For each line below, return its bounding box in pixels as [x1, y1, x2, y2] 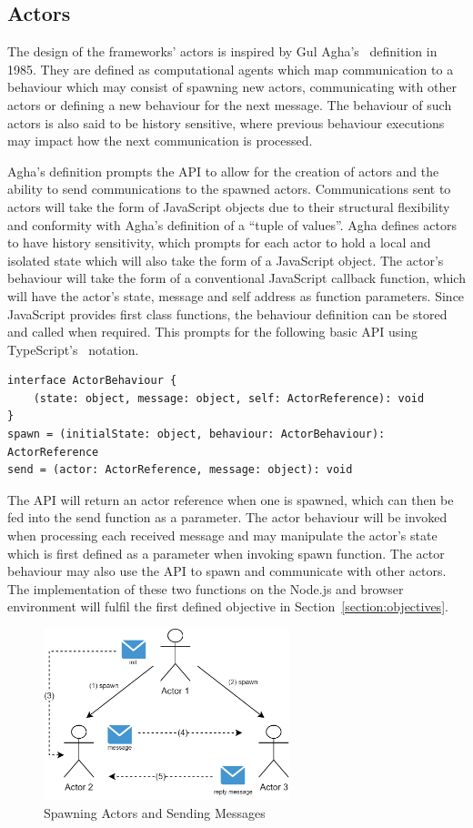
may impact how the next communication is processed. [7, 131, 313, 150]
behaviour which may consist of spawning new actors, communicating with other [7, 77, 457, 96]
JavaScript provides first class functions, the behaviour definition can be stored [7, 304, 448, 323]
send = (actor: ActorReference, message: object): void [7, 463, 353, 477]
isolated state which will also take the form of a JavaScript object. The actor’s [7, 250, 444, 269]
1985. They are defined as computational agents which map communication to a [7, 59, 454, 78]
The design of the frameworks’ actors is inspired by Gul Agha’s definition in [7, 42, 438, 61]
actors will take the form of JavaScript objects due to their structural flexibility [7, 197, 450, 216]
